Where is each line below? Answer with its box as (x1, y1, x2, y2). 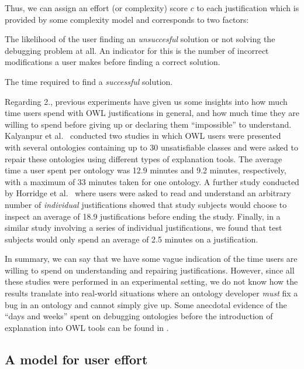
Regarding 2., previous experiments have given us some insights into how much (5, 95, 288, 107)
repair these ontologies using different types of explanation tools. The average (5, 152, 282, 165)
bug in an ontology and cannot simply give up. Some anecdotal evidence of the (5, 298, 287, 310)
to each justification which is (196, 2, 299, 13)
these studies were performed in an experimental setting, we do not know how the (5, 275, 298, 288)
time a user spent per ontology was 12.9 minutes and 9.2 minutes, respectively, (5, 164, 286, 176)
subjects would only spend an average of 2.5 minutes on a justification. (5, 233, 258, 245)
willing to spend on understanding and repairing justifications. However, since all (5, 264, 295, 276)
